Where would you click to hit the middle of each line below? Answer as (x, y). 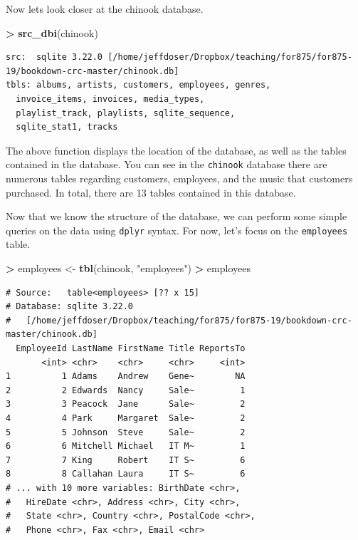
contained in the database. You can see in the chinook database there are (167, 164)
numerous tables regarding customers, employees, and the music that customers (179, 178)
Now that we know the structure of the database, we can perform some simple (177, 216)
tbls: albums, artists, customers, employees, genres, (138, 85)
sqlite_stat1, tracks (67, 127)
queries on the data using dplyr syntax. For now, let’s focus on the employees (177, 230)
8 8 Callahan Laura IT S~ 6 (126, 474)
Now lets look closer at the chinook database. (105, 9)
